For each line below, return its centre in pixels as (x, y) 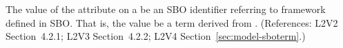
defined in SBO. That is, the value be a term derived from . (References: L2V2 (172, 22)
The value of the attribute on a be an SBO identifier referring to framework (166, 9)
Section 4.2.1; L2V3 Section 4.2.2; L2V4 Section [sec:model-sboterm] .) (156, 36)
